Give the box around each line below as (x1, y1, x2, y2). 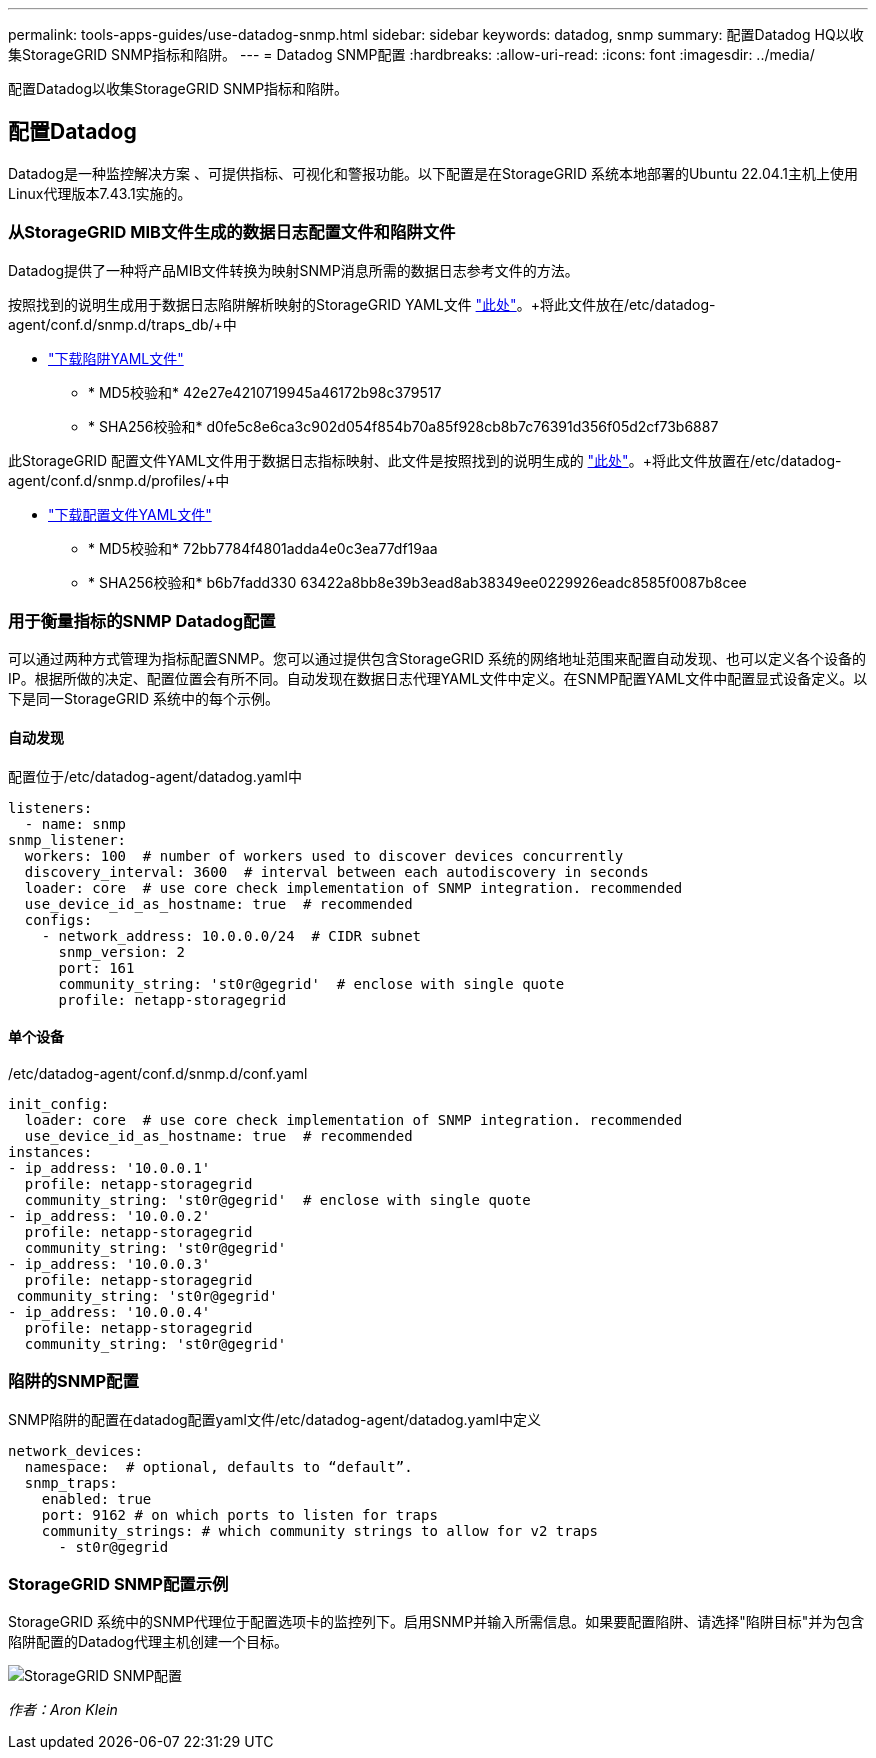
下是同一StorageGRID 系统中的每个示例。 (8, 690, 279, 708)
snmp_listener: (8, 831, 127, 848)
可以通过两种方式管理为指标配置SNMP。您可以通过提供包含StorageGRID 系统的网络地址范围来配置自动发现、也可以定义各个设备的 (8, 650, 867, 668)
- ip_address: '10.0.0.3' (8, 1255, 211, 1272)
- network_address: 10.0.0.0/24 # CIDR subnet (41, 927, 422, 944)
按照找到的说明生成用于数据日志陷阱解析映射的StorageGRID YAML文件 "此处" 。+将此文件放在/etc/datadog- (8, 295, 716, 313)
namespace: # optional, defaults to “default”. (24, 1458, 413, 1475)
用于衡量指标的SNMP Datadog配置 (8, 610, 276, 631)
